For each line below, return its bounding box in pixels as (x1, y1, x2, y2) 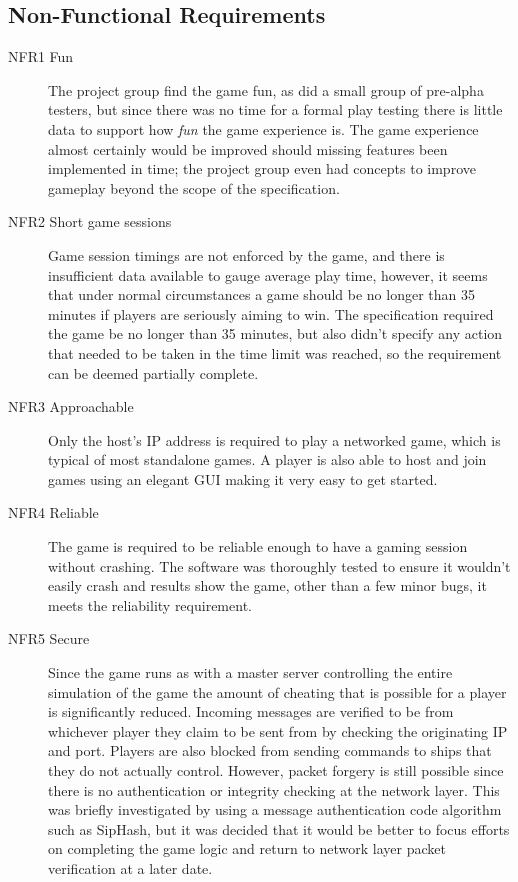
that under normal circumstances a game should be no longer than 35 (48, 284, 475, 305)
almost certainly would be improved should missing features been (48, 138, 448, 159)
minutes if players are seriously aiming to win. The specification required (48, 303, 494, 324)
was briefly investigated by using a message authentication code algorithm (48, 799, 502, 820)
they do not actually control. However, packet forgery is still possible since (48, 760, 504, 781)
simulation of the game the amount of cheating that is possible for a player (48, 681, 507, 702)
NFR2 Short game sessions (8, 211, 172, 232)
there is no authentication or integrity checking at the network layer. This (48, 779, 500, 800)
